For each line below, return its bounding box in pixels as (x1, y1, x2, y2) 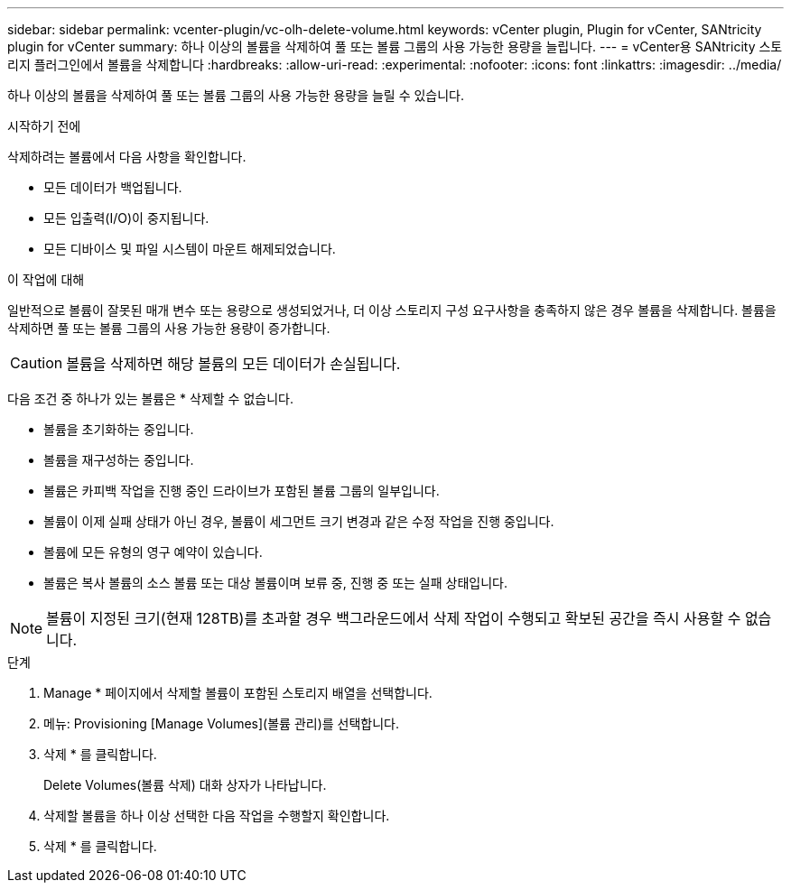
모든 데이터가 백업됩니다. (43, 180, 182, 195)
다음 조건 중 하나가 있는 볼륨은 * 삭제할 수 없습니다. (7, 391, 293, 406)
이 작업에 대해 (7, 272, 85, 287)
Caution (10, 354, 63, 372)
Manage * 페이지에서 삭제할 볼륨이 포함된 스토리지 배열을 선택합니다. (43, 685, 433, 700)
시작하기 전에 (7, 118, 81, 134)
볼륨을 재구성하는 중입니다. (43, 452, 194, 468)
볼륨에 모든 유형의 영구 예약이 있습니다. (43, 544, 263, 560)
